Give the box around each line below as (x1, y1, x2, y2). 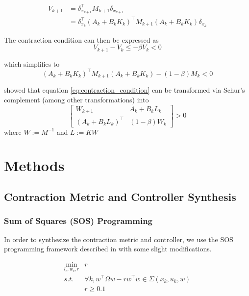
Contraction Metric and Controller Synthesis (4, 189, 236, 204)
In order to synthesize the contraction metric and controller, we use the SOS (4, 234, 233, 244)
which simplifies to (4, 58, 60, 69)
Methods (4, 155, 65, 175)
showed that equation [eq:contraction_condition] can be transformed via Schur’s (4, 85, 245, 95)
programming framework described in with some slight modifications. (4, 244, 212, 254)
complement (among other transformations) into (4, 94, 149, 104)
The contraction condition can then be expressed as (4, 34, 159, 45)
